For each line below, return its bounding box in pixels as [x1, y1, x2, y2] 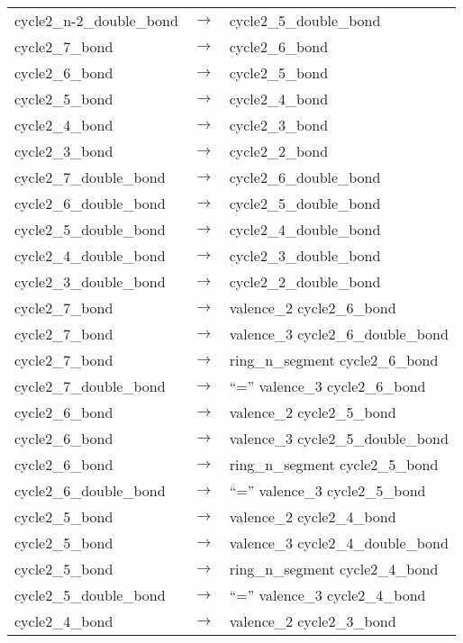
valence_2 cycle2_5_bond [229, 402, 396, 422]
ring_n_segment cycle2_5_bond [229, 454, 439, 475]
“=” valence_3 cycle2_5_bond [229, 480, 426, 501]
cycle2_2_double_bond [229, 271, 381, 292]
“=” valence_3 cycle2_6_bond [229, 376, 426, 396]
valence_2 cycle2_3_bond [229, 611, 396, 631]
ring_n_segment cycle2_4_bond [229, 558, 439, 579]
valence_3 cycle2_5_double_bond [229, 428, 449, 448]
